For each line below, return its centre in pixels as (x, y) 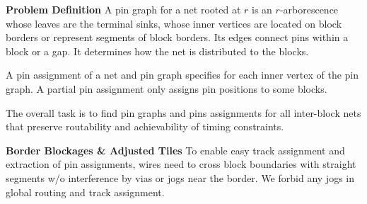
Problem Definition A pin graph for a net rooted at (123, 9)
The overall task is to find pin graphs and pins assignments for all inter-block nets (183, 112)
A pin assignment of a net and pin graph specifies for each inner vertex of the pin (182, 75)
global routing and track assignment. (85, 192)
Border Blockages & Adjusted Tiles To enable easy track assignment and (175, 150)
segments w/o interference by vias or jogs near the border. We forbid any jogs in (180, 177)
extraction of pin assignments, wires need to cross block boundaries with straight (181, 164)
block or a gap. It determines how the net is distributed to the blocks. (157, 51)
